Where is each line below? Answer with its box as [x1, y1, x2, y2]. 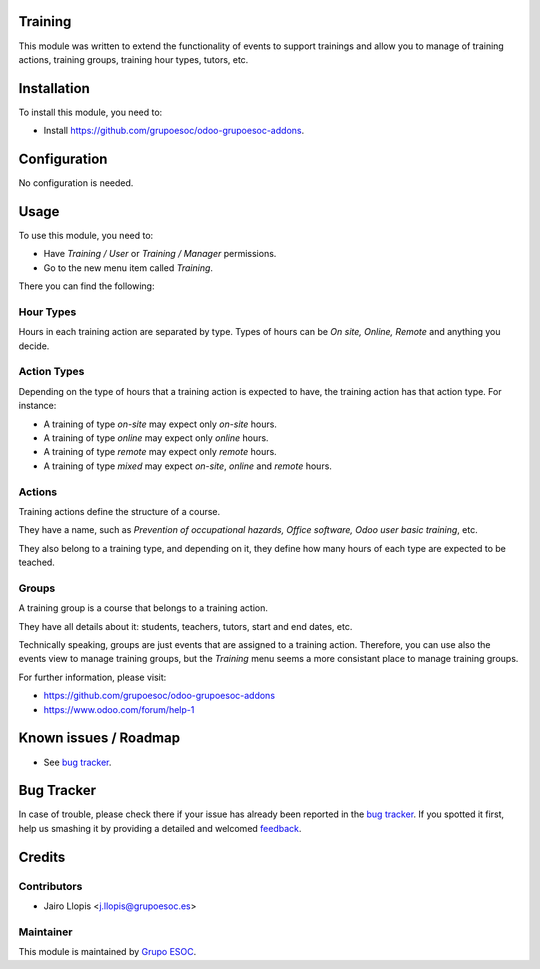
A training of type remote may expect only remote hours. [43, 446, 277, 458]
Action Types [18, 365, 85, 379]
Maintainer [18, 925, 73, 939]
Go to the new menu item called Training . [43, 261, 214, 274]
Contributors [18, 879, 83, 893]
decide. [18, 340, 50, 352]
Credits [18, 848, 66, 865]
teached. [18, 556, 55, 569]
